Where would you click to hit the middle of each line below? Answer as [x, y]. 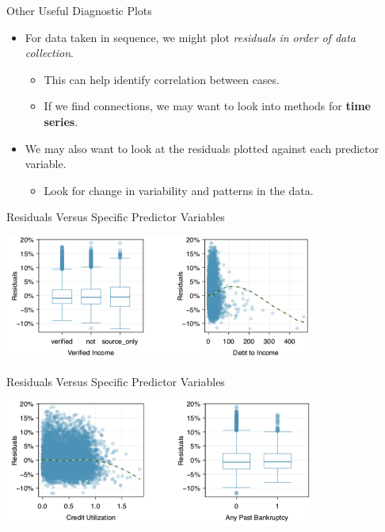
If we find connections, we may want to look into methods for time [207, 106]
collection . [49, 53]
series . [61, 121]
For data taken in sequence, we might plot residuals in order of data [191, 37]
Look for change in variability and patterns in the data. [179, 190]
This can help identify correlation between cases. [162, 79]
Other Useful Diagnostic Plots [79, 10]
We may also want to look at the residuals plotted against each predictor [202, 148]
